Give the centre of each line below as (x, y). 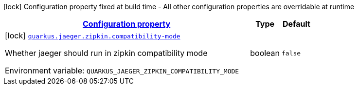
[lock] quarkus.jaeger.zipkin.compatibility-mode (93, 36)
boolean (265, 53)
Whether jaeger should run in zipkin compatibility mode (106, 53)
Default (296, 24)
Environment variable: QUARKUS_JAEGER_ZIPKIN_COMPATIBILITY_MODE (122, 71)
